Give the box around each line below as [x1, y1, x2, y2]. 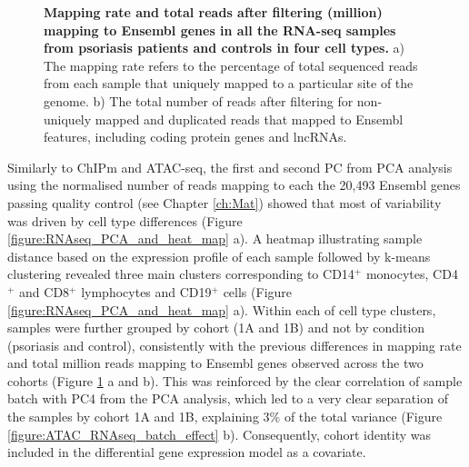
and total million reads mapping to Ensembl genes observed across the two [7, 353, 424, 373]
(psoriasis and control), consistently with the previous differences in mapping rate [7, 335, 462, 354]
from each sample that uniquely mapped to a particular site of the [44, 74, 414, 93]
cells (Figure [223, 282, 293, 301]
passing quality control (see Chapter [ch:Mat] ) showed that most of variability [7, 193, 442, 212]
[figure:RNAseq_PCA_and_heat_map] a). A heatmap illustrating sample [7, 229, 423, 248]
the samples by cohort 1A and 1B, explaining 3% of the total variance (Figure [7, 407, 443, 426]
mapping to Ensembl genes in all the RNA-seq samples [44, 20, 396, 39]
